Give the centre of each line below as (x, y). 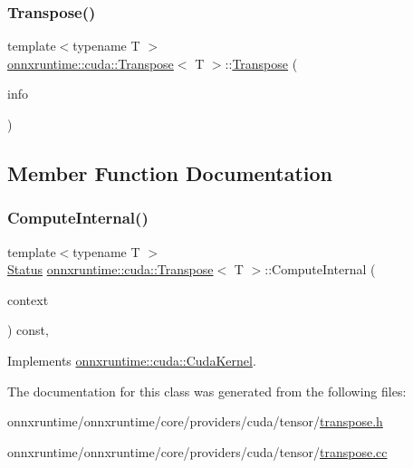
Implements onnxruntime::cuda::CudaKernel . (132, 360)
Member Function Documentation (170, 172)
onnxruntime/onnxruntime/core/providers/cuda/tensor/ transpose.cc (197, 451)
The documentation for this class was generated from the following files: (207, 391)
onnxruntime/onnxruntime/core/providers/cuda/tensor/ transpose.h (195, 421)
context (28, 299)
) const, (28, 330)
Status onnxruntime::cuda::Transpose (110, 269)
